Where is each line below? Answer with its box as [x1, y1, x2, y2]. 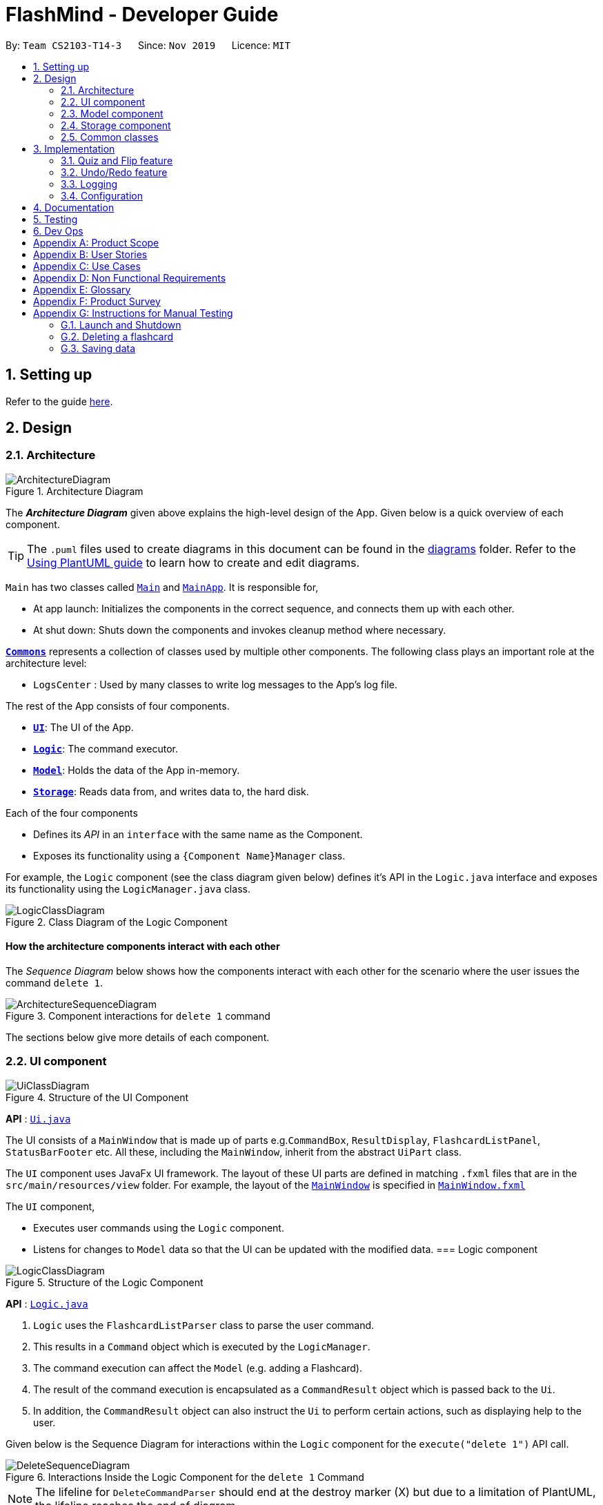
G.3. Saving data [61, 342, 136, 354]
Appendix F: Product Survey [33, 295, 161, 307]
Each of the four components [6, 806, 138, 819]
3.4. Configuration [61, 189, 144, 202]
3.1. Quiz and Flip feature [61, 154, 173, 166]
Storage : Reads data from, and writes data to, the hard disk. [33, 785, 309, 797]
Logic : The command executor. [33, 742, 178, 755]
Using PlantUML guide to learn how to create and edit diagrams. [27, 555, 359, 570]
